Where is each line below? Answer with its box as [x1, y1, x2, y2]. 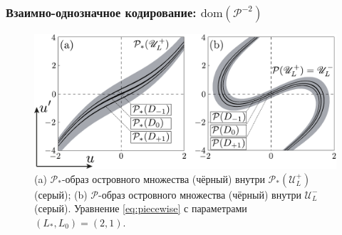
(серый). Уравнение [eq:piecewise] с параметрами [34, 201, 247, 216]
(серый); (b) [34, 187, 88, 202]
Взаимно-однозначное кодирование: [6, 3, 197, 21]
